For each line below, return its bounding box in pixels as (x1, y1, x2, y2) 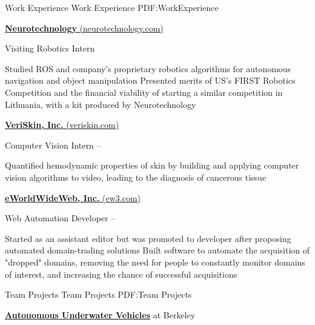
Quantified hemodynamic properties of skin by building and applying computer (5, 159, 299, 172)
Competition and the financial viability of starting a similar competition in (5, 85, 283, 98)
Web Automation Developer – (5, 212, 116, 224)
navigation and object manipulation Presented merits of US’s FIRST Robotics (5, 74, 296, 87)
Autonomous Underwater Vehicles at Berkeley (5, 308, 196, 321)
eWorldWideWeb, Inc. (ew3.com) (5, 191, 141, 204)
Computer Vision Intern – (5, 138, 101, 151)
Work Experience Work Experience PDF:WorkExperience (5, 1, 219, 13)
